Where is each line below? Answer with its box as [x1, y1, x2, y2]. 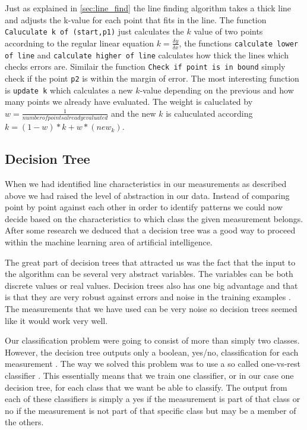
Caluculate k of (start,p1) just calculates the [5, 25, 184, 38]
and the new [111, 107, 156, 119]
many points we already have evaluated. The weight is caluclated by [5, 95, 253, 108]
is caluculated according [166, 107, 253, 119]
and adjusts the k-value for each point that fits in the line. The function [5, 13, 267, 26]
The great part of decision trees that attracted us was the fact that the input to [5, 255, 296, 268]
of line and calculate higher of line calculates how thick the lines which [5, 48, 289, 61]
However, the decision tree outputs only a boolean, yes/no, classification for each [5, 345, 299, 358]
